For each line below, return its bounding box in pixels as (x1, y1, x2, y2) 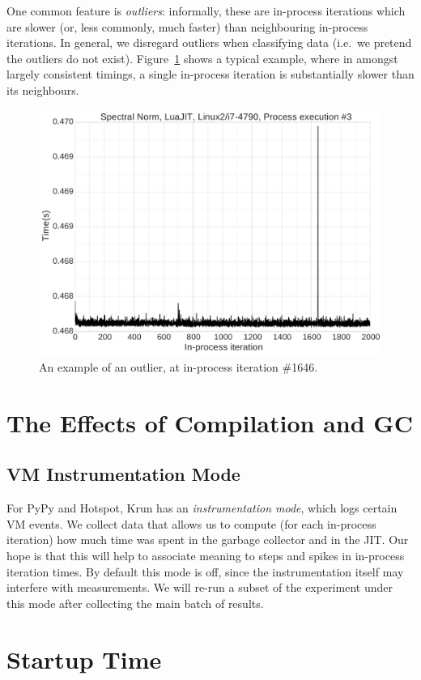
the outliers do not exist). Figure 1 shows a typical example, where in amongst (6, 49, 398, 66)
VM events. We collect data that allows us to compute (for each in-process (6, 515, 376, 532)
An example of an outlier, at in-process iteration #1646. (39, 359, 318, 376)
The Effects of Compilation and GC (6, 406, 413, 439)
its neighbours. (6, 81, 79, 98)
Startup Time (6, 642, 162, 675)
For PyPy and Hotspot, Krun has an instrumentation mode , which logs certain (6, 499, 398, 516)
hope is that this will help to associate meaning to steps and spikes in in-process (6, 547, 405, 564)
